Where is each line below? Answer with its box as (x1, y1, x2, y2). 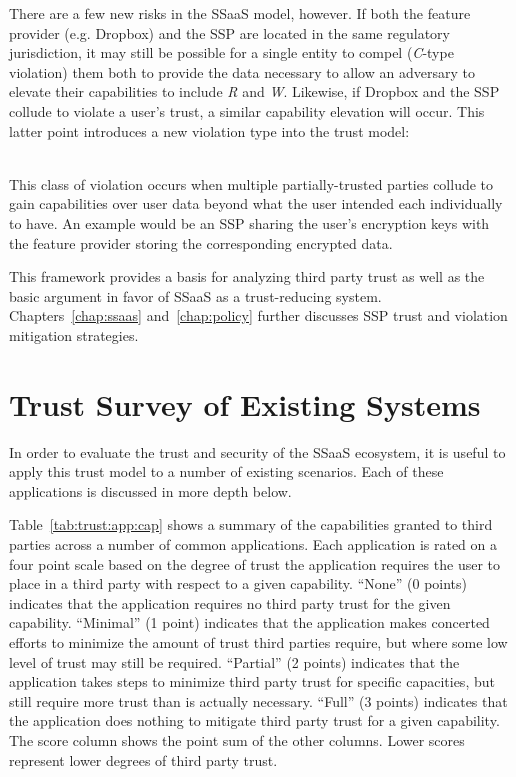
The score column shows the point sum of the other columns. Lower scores (9, 729, 465, 750)
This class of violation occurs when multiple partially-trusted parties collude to (9, 173, 494, 194)
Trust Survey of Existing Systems (9, 383, 481, 424)
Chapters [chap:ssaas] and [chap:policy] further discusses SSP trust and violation (9, 305, 508, 326)
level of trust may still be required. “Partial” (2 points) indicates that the (9, 651, 460, 672)
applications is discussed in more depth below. (9, 480, 292, 501)
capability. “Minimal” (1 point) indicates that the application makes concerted (9, 612, 490, 633)
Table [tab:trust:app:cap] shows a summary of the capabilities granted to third (9, 514, 493, 535)
